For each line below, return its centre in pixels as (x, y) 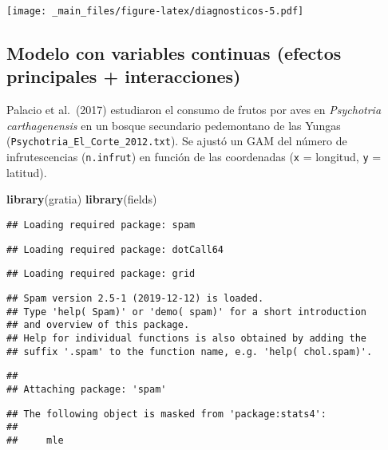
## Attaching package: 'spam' (87, 389)
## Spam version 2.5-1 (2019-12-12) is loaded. (135, 298)
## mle (35, 440)
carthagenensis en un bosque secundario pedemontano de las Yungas (174, 125)
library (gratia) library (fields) (82, 199)
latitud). (27, 172)
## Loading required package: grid (101, 274)
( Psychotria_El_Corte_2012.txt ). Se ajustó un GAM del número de (177, 141)
